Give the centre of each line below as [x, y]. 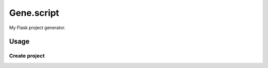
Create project [27, 56]
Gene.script [34, 13]
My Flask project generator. [37, 28]
